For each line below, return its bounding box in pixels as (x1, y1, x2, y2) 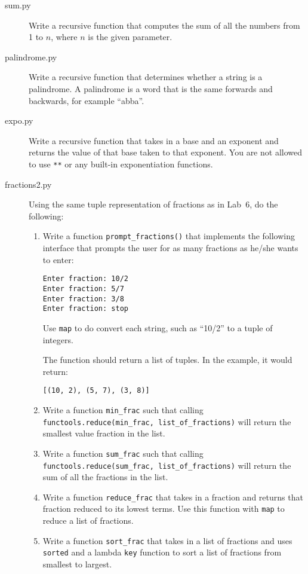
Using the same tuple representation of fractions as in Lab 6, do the (29, 198, 278, 210)
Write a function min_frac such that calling (42, 403, 204, 416)
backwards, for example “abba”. (29, 94, 144, 106)
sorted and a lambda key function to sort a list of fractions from (42, 546, 282, 558)
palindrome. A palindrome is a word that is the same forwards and (29, 82, 273, 94)
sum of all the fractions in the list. (42, 471, 168, 483)
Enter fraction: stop (42, 304, 128, 313)
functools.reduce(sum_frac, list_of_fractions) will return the (42, 459, 291, 471)
